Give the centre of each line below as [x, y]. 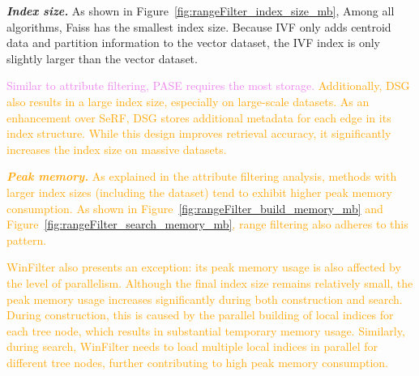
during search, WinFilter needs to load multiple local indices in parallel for [192, 346]
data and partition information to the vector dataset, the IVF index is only [193, 43]
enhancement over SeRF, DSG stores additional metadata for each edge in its [199, 117]
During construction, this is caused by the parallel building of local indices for [200, 315]
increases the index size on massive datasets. [117, 149]
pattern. [27, 239]
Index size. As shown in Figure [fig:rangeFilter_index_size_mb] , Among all [201, 11]
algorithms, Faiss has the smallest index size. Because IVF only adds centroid [199, 26]
